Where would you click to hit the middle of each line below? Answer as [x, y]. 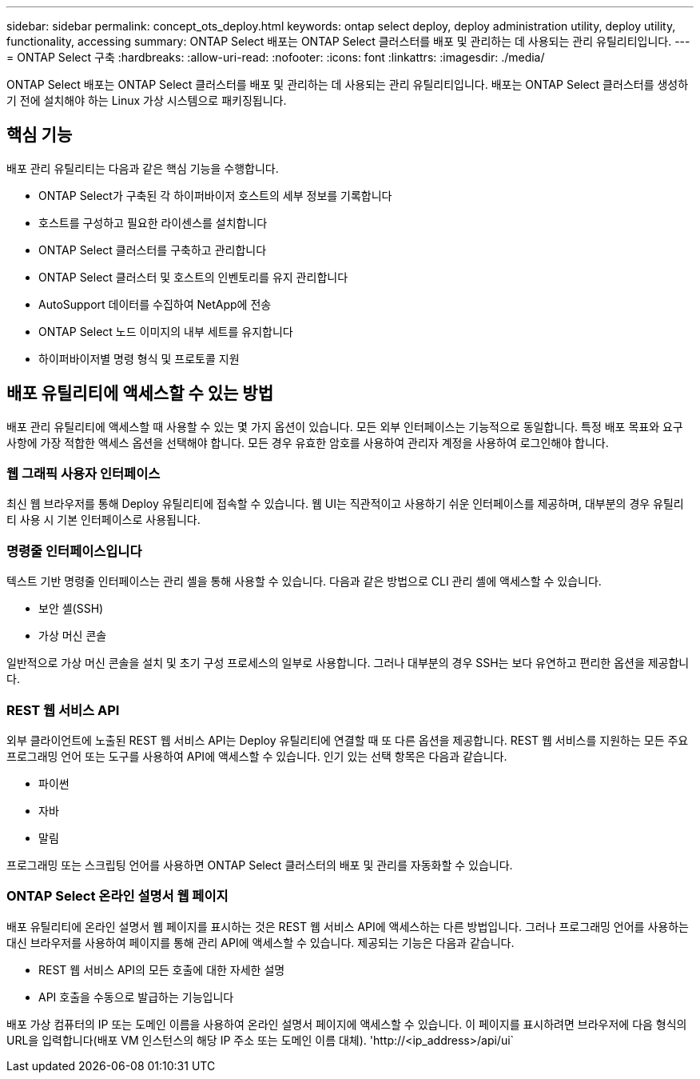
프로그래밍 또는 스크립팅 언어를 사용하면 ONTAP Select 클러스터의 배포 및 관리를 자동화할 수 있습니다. [260, 865]
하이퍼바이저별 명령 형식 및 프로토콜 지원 [139, 358]
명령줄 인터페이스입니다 [74, 551]
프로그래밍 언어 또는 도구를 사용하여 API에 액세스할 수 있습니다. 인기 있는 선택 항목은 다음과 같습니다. [257, 756]
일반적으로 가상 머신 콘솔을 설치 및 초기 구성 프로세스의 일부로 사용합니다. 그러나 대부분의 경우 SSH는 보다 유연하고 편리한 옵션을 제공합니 [348, 663]
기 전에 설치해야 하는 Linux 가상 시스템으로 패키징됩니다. [147, 100]
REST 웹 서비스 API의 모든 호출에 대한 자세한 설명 [162, 969]
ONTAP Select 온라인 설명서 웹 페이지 [117, 896]
